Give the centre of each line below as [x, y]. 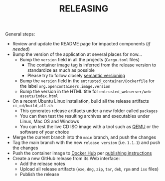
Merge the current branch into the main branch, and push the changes [84, 137]
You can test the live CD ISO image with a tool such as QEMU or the [89, 127]
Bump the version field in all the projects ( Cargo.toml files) [80, 60]
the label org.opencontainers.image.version [65, 86]
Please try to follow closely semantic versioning [76, 76]
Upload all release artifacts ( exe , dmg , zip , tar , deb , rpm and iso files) [89, 169]
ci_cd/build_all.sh [33, 106]
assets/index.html [39, 96]
